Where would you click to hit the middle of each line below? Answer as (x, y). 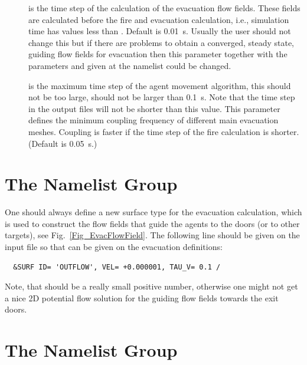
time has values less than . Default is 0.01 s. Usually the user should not (160, 31)
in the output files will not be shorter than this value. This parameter (154, 108)
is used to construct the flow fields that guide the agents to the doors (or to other (152, 223)
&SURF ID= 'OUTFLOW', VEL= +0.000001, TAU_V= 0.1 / (117, 267)
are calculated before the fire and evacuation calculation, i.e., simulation (159, 19)
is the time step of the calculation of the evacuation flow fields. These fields (164, 8)
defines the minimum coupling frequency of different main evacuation (153, 120)
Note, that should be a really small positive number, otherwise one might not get (151, 286)
